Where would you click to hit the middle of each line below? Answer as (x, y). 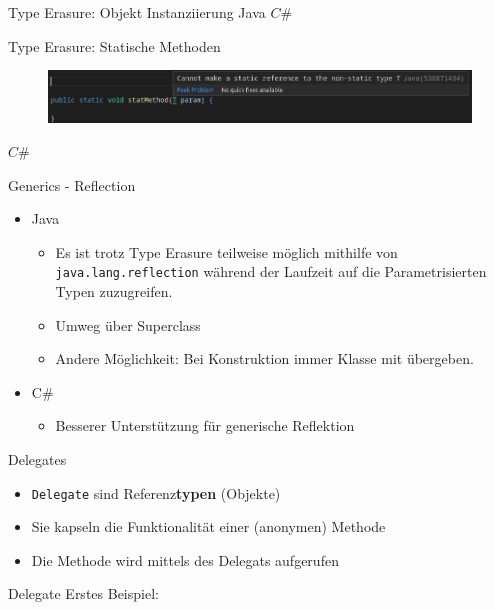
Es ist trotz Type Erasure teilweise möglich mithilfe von (226, 251)
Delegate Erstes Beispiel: (83, 593)
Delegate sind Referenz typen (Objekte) (156, 492)
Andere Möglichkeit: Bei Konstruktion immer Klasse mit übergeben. (264, 358)
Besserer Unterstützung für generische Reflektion (205, 425)
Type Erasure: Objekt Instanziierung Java (137, 12)
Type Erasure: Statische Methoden (114, 45)
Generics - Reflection (72, 184)
